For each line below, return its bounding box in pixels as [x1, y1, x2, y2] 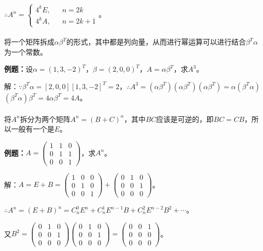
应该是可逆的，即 [156, 113, 214, 124]
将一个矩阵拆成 [4, 36, 54, 47]
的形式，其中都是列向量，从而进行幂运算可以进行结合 [66, 36, 246, 47]
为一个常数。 [4, 46, 47, 57]
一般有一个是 [11, 123, 54, 134]
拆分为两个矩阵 [20, 113, 71, 124]
